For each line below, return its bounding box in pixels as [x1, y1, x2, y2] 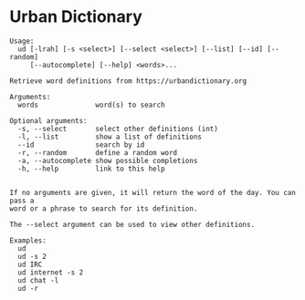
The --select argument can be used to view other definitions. [9, 220, 256, 229]
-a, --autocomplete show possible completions [17, 156, 198, 165]
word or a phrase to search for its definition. [9, 203, 198, 213]
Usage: [9, 36, 35, 46]
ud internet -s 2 [17, 267, 84, 277]
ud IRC [17, 260, 43, 269]
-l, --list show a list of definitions [17, 132, 203, 141]
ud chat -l [17, 275, 59, 284]
